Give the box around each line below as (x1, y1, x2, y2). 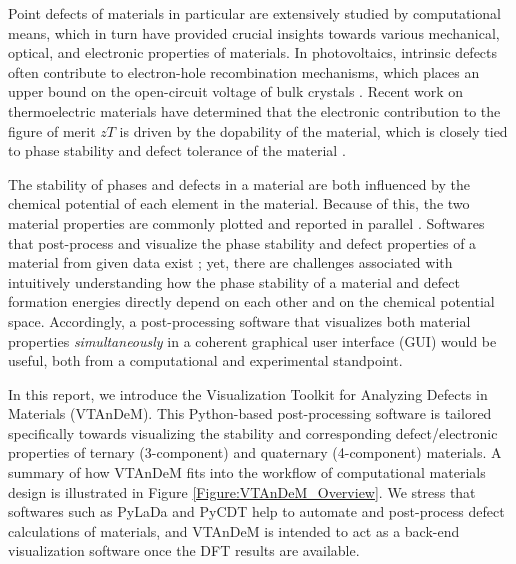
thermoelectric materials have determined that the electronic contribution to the (8, 100, 501, 121)
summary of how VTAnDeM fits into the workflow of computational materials (8, 462, 486, 483)
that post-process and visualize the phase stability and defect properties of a (8, 232, 477, 253)
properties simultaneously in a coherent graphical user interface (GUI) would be (8, 330, 497, 351)
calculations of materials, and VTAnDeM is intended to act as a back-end (8, 520, 460, 541)
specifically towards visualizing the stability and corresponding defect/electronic (8, 422, 498, 443)
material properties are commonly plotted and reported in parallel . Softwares (8, 212, 485, 233)
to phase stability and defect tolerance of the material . (8, 140, 346, 161)
